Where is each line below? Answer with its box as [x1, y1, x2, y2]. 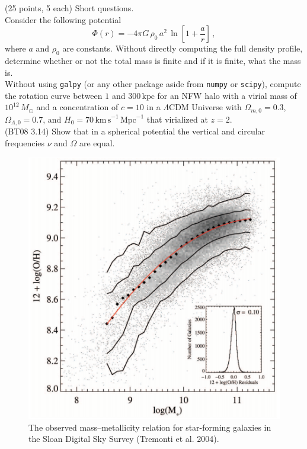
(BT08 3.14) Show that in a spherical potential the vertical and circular [5, 125, 266, 137]
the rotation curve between [5, 89, 103, 101]
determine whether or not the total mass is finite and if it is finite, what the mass [5, 54, 301, 66]
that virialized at [146, 113, 208, 125]
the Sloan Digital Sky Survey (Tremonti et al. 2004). [28, 432, 219, 445]
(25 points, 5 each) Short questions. [5, 2, 134, 14]
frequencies [5, 136, 45, 149]
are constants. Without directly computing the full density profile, [62, 42, 303, 54]
